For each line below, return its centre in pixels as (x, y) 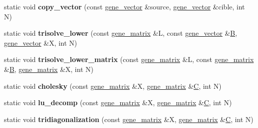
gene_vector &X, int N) (41, 42)
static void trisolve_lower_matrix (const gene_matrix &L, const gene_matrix (129, 59)
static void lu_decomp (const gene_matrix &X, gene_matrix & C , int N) (118, 102)
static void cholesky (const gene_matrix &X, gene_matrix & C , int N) (113, 86)
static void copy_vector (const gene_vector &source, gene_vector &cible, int (125, 6)
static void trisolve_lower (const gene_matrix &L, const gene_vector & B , (121, 33)
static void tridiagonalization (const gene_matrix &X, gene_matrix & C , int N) (129, 119)
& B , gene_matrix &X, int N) (49, 69)
